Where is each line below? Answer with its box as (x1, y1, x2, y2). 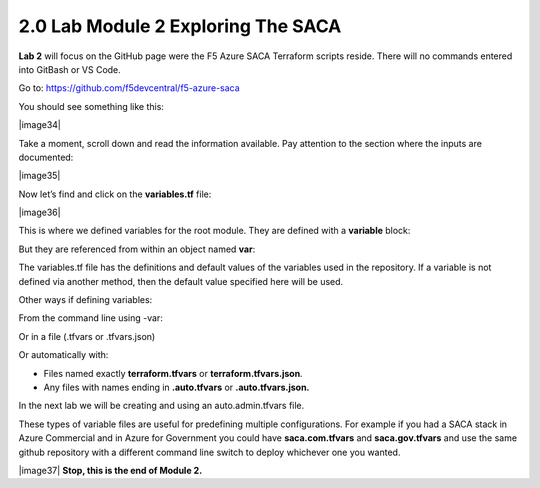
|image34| (18, 119, 62, 131)
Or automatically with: (18, 349, 109, 361)
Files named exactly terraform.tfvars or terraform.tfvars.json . (43, 367, 304, 379)
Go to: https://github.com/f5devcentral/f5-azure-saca (18, 82, 240, 94)
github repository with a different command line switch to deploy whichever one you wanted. (18, 446, 401, 458)
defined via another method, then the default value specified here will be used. (18, 275, 344, 287)
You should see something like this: (18, 100, 165, 112)
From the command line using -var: (18, 312, 164, 324)
